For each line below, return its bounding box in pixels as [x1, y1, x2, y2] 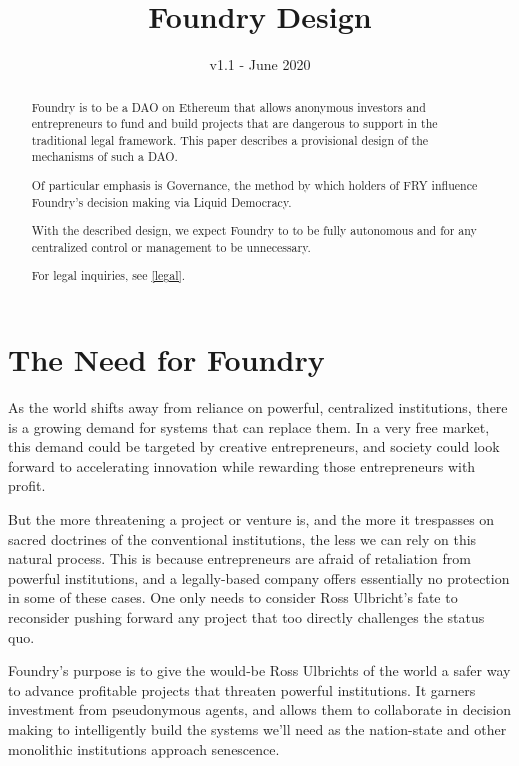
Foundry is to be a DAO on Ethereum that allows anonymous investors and [31, 98, 426, 115]
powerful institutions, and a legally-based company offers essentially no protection [8, 567, 510, 588]
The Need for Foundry [8, 339, 325, 380]
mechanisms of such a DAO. [31, 148, 178, 165]
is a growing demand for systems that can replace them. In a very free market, [8, 416, 490, 437]
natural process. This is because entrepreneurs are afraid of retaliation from [8, 548, 471, 569]
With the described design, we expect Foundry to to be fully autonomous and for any [31, 222, 477, 239]
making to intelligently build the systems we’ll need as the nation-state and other [8, 718, 507, 739]
